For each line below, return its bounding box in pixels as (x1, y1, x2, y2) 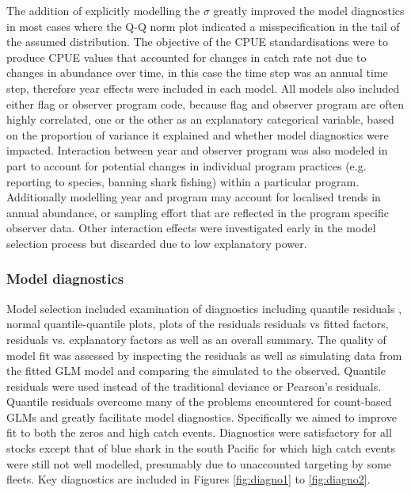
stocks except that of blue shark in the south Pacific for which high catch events (6, 440, 396, 457)
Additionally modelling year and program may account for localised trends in (6, 189, 381, 205)
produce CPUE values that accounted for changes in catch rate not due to (6, 48, 367, 65)
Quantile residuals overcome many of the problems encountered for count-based (6, 393, 392, 410)
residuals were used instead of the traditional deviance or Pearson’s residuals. (6, 377, 382, 394)
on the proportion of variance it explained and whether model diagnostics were (6, 126, 389, 143)
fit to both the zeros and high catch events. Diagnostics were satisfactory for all (6, 424, 392, 441)
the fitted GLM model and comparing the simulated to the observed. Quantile (6, 362, 386, 379)
